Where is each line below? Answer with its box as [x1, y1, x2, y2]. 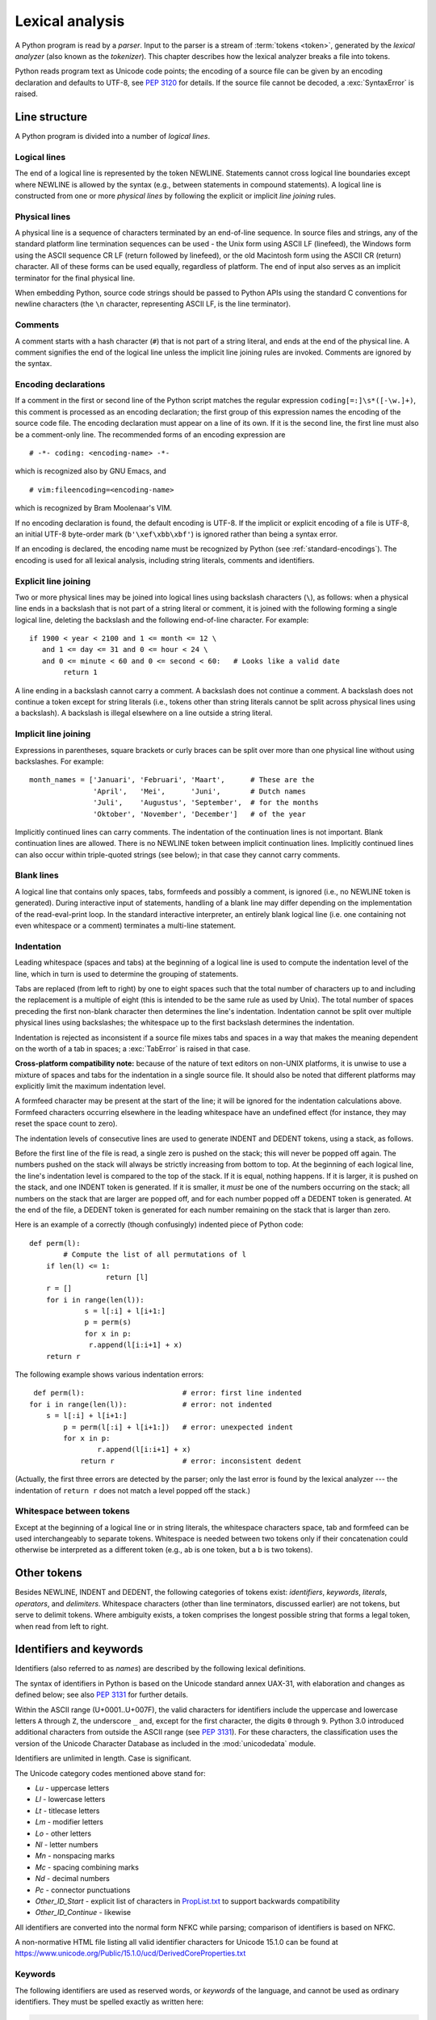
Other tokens [15, 1566, 82, 1580]
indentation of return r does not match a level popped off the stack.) [15, 1485, 250, 1495]
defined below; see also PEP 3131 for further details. [15, 1690, 189, 1700]
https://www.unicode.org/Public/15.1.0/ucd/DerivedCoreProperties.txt [15, 1948, 246, 1959]
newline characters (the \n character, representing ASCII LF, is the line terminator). [15, 299, 291, 309]
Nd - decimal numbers [35, 1874, 111, 1883]
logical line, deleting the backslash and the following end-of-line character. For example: [15, 615, 309, 625]
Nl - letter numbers [35, 1839, 99, 1850]
